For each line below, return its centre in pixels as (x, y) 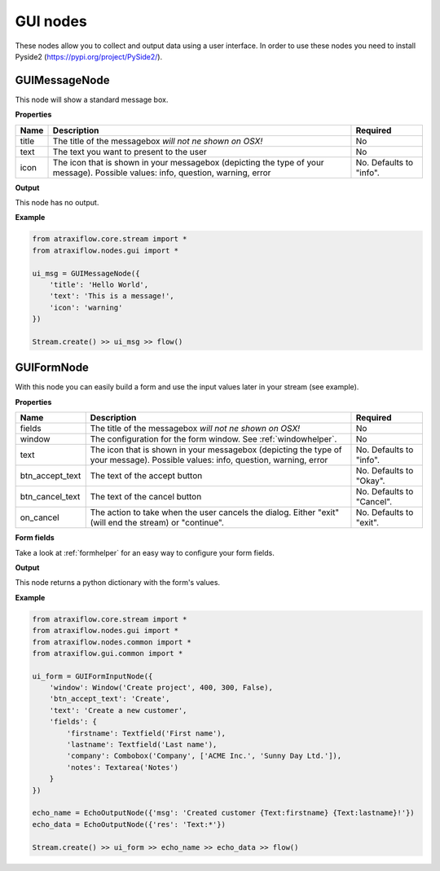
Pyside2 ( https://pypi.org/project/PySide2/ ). (89, 56)
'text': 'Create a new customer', (118, 710)
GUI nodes (51, 21)
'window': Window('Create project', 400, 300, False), (161, 688)
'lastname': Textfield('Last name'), (142, 745)
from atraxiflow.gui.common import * (108, 653)
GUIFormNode (52, 368)
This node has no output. (57, 203)
